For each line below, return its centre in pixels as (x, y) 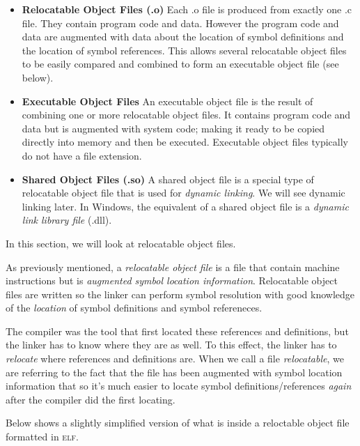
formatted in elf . (42, 437)
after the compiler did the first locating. (91, 399)
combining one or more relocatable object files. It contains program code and (186, 115)
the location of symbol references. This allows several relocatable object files (184, 50)
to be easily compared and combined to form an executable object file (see (180, 64)
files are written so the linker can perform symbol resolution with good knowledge (180, 294)
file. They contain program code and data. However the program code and (180, 23)
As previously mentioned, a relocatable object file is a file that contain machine (173, 267)
